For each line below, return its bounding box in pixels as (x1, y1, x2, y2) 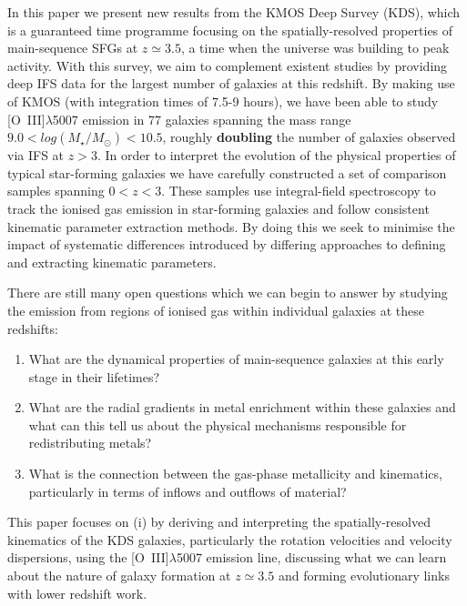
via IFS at (7, 146, 65, 165)
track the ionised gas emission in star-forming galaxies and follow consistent (7, 198, 430, 217)
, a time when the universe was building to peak (180, 38, 450, 57)
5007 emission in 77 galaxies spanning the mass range (52, 109, 351, 128)
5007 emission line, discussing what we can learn (176, 548, 447, 567)
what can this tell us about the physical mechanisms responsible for (28, 415, 407, 434)
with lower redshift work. (7, 583, 147, 602)
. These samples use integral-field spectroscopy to (161, 181, 436, 200)
